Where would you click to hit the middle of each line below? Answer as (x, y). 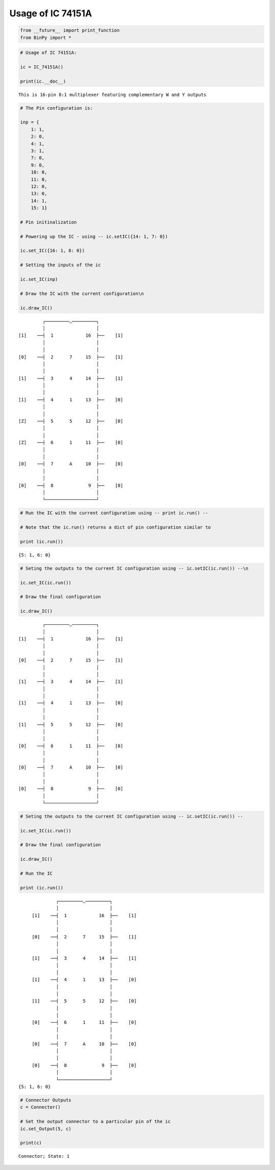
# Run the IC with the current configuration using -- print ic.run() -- (114, 513)
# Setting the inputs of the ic (61, 265)
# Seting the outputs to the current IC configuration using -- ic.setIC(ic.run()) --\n (134, 568)
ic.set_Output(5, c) (46, 1129)
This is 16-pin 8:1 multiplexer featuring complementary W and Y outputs (113, 95)
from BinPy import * (46, 37)
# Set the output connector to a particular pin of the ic (95, 1122)
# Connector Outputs (46, 1100)
